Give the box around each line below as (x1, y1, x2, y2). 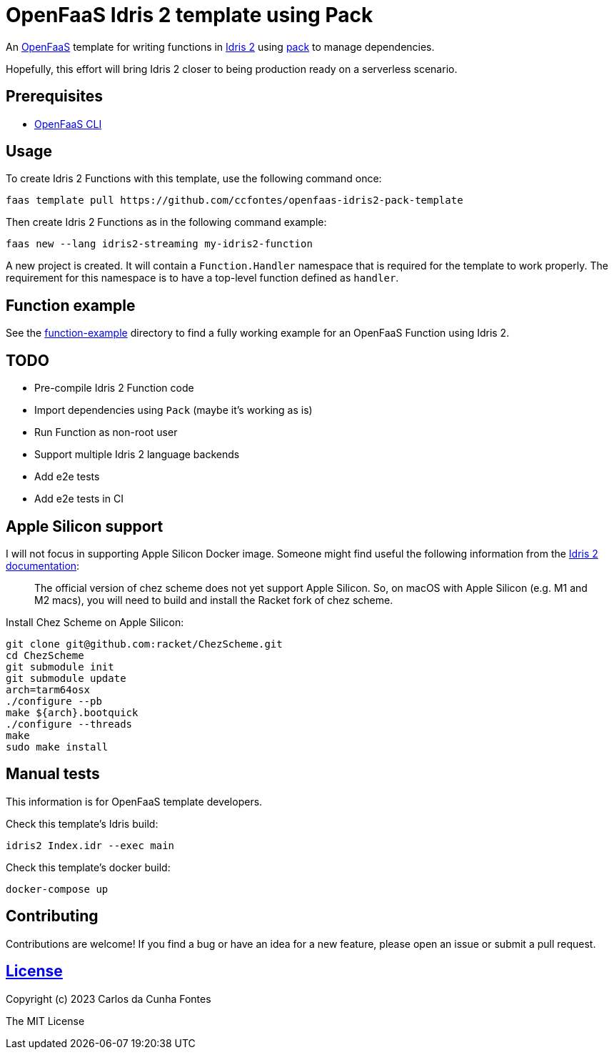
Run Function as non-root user (34, 426, 178, 439)
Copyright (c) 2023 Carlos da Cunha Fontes (6, 992, 211, 1005)
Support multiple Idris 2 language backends (34, 448, 240, 461)
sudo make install (6, 741, 109, 753)
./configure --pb (6, 695, 102, 707)
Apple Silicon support (6, 517, 163, 535)
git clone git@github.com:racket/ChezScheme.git (6, 638, 283, 650)
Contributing (6, 907, 99, 926)
